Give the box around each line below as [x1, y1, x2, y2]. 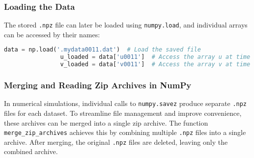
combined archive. [4, 146, 58, 157]
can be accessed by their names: [4, 29, 100, 39]
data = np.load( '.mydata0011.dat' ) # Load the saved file [4, 46, 201, 53]
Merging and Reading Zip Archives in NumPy [4, 79, 192, 91]
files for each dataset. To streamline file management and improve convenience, [4, 107, 242, 118]
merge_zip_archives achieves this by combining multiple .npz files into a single [4, 127, 246, 137]
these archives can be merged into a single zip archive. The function [4, 117, 208, 128]
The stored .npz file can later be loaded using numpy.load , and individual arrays [4, 20, 248, 30]
